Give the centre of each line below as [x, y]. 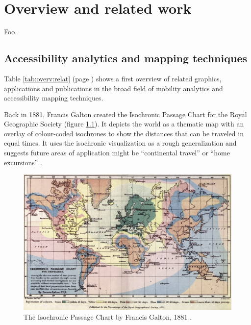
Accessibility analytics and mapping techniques [125, 58]
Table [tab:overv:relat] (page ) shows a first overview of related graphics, [113, 78]
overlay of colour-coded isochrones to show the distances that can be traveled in [124, 133]
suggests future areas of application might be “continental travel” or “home [117, 153]
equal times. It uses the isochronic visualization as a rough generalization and [120, 143]
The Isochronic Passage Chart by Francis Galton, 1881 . [108, 316]
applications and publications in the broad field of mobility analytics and [113, 88]
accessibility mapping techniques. [54, 98]
